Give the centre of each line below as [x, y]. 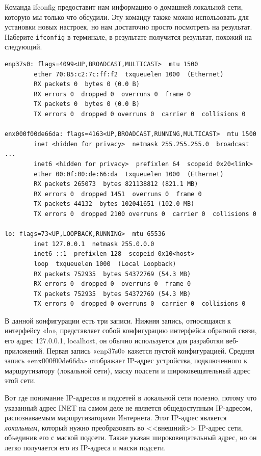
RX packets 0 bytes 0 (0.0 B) [87, 84]
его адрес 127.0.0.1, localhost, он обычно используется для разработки [114, 341]
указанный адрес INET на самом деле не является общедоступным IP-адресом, [128, 407]
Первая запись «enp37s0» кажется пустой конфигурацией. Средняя [150, 350]
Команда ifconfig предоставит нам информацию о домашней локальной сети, [124, 7]
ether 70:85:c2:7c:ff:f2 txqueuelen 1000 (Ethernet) [129, 74]
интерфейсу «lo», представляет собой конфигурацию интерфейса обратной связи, [131, 330]
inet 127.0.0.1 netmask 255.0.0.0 [94, 244]
